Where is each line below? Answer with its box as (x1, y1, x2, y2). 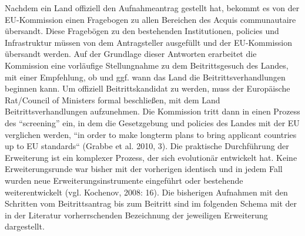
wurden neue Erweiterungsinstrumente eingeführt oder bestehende (5, 174, 243, 186)
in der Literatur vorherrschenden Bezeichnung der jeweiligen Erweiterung (5, 208, 268, 221)
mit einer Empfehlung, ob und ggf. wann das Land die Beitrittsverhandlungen (5, 70, 286, 83)
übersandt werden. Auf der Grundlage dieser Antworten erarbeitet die (5, 48, 257, 60)
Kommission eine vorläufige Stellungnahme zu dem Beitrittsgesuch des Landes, (5, 59, 289, 71)
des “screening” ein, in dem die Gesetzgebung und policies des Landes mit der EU (5, 116, 300, 129)
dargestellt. (5, 220, 45, 232)
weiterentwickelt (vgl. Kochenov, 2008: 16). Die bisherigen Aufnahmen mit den (5, 186, 288, 198)
